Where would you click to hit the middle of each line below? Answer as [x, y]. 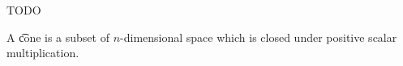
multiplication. [43, 53]
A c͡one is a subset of [58, 37]
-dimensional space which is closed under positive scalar [259, 37]
